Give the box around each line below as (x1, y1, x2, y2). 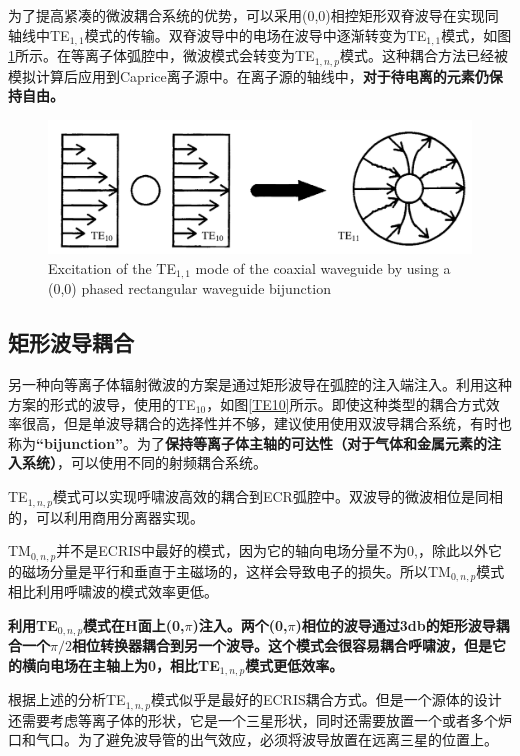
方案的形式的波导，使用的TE (8, 393, 196, 414)
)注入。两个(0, (192, 614, 288, 635)
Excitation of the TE (48, 257, 176, 278)
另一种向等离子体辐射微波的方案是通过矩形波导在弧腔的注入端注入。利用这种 (8, 374, 512, 395)
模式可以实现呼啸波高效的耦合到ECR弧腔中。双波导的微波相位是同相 (52, 486, 503, 507)
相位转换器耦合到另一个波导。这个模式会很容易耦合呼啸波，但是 (71, 635, 492, 656)
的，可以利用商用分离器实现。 (8, 506, 204, 527)
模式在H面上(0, (83, 614, 185, 635)
